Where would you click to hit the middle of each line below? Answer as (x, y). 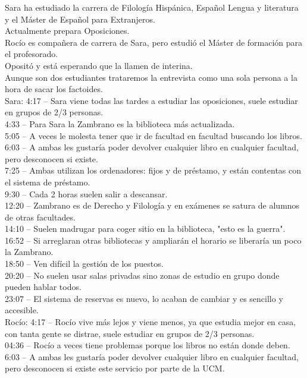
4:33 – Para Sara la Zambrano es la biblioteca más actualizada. (120, 123)
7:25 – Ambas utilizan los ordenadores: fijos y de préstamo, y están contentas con (153, 170)
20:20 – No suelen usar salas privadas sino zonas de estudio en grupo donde (142, 275)
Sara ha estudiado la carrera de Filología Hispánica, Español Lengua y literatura (152, 7)
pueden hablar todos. (43, 287)
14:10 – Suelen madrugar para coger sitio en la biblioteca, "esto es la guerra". (145, 229)
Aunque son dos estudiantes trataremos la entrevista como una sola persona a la (151, 77)
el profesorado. (32, 54)
